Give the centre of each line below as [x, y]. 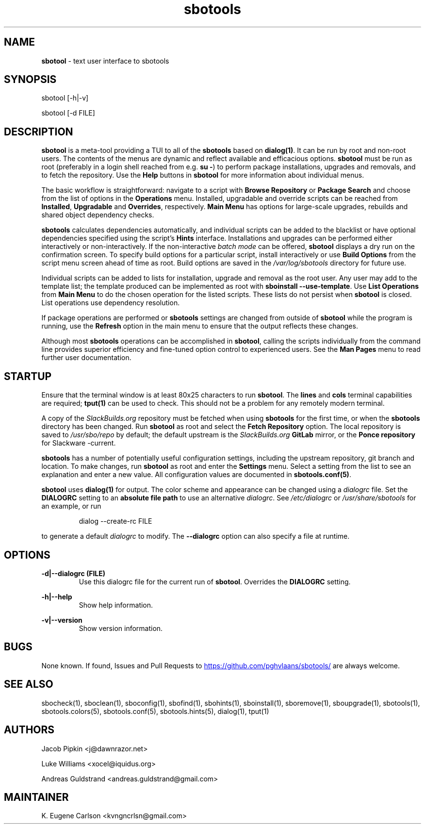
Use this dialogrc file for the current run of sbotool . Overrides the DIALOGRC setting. [215, 581]
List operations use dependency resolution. [111, 303]
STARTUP [28, 376]
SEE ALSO [29, 684]
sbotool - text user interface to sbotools [105, 61]
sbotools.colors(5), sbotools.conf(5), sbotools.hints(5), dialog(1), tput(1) [155, 711]
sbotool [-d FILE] [68, 113]
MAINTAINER [36, 797]
